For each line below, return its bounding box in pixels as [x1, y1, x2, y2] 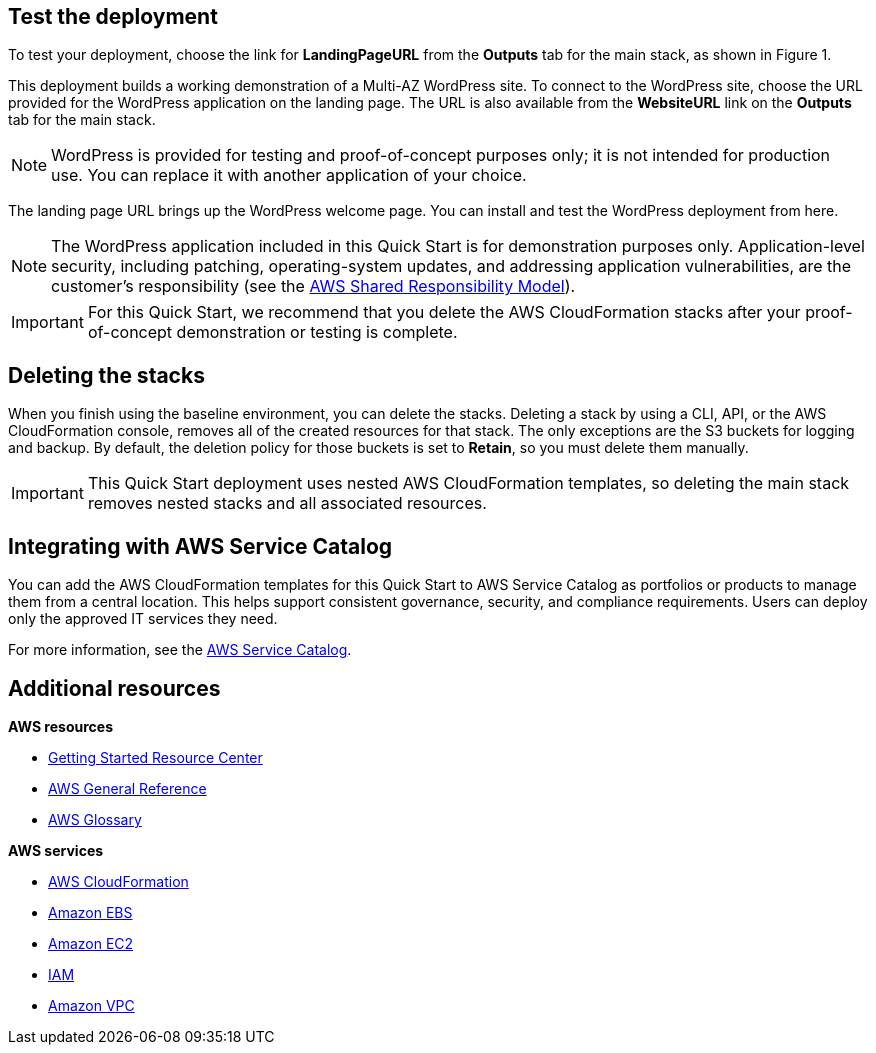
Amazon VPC [48, 996, 135, 1014]
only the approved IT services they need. [8, 610, 278, 628]
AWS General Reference [48, 779, 207, 797]
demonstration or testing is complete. [176, 322, 458, 343]
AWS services [8, 841, 104, 859]
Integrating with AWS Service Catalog [8, 533, 393, 559]
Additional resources [8, 675, 221, 701]
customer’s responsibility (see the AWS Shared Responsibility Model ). [51, 276, 576, 297]
